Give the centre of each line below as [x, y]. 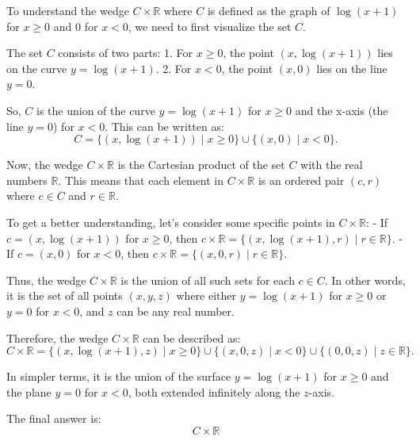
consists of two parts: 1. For [126, 53]
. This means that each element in [141, 180]
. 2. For [174, 68]
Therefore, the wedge [57, 337]
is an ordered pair [301, 180]
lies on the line [352, 68]
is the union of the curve [96, 110]
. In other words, [365, 280]
